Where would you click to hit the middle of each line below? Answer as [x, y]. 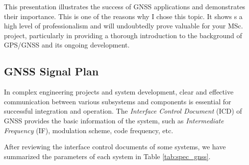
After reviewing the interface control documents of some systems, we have [115, 147]
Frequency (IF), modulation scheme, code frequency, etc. [89, 130]
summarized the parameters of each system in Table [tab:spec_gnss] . [107, 156]
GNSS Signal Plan [51, 71]
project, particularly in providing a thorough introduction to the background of [123, 35]
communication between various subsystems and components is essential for [118, 101]
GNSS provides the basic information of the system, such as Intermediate [114, 120]
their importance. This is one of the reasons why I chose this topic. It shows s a [123, 16]
